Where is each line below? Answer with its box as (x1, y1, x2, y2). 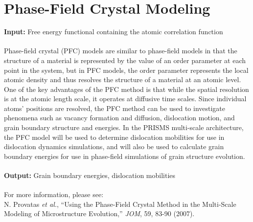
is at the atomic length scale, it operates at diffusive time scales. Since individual (4, 93, 247, 104)
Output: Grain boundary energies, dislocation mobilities (4, 170, 176, 180)
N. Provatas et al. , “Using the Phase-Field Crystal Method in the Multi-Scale (4, 199, 236, 209)
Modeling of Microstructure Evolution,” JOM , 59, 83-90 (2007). (4, 208, 195, 219)
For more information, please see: (4, 189, 104, 200)
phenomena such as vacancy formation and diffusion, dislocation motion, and (4, 112, 235, 123)
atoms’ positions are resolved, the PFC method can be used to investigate (4, 103, 226, 113)
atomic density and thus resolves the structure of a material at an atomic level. (4, 74, 241, 85)
